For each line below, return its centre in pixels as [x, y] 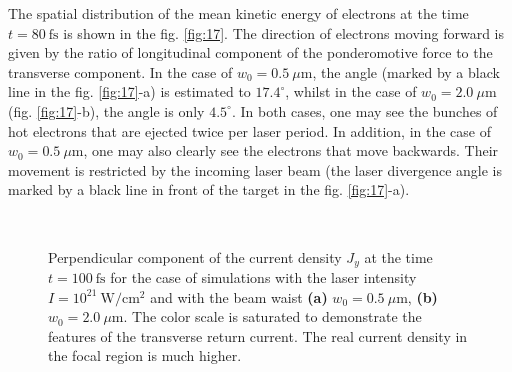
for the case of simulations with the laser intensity [263, 276]
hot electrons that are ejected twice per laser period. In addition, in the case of [250, 130]
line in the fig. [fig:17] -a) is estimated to [129, 91]
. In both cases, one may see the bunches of [364, 110]
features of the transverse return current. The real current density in [258, 335]
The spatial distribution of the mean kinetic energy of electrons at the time [238, 13]
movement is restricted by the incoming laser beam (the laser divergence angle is [255, 169]
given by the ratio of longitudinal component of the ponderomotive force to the [250, 52]
